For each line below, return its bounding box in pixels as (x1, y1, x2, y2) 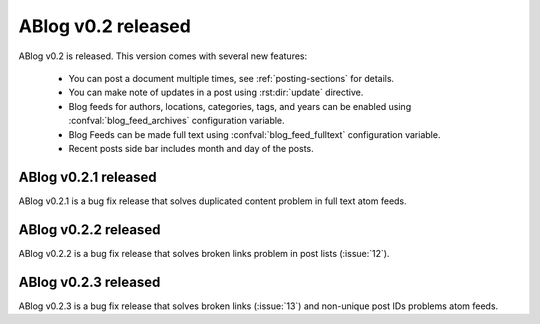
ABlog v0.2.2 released (18, 221, 161, 238)
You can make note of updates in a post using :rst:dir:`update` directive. (68, 86, 364, 99)
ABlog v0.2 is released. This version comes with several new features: (18, 50, 308, 62)
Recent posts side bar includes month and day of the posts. (68, 142, 314, 154)
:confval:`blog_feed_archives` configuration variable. (68, 115, 285, 127)
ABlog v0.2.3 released (18, 273, 161, 290)
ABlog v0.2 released (18, 15, 192, 37)
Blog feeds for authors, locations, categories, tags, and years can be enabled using (68, 100, 412, 112)
